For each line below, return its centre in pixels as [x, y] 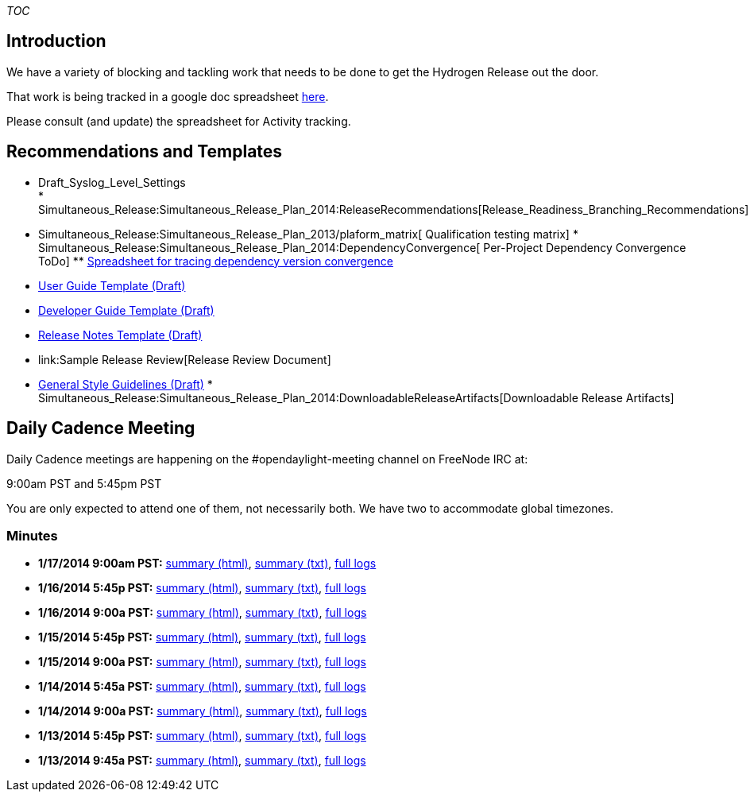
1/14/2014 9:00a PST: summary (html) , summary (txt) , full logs [203, 711]
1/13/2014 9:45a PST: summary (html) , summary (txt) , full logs [202, 761]
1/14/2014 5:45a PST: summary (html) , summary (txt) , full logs [202, 687]
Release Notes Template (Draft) [120, 335]
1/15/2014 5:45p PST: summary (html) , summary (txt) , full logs [202, 637]
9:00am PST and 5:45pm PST [84, 483]
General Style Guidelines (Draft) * [126, 384]
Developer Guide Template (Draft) [126, 310]
